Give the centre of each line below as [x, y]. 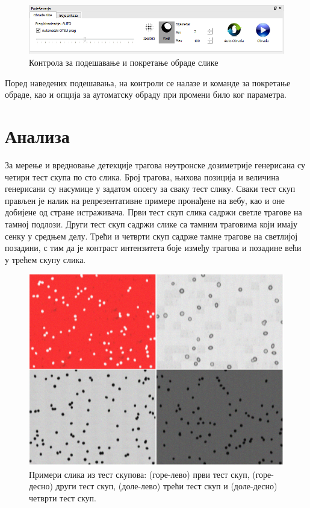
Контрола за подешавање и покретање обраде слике [124, 62]
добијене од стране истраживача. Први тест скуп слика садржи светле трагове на [153, 212]
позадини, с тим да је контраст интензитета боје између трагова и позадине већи [153, 248]
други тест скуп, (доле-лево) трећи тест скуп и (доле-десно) [166, 486]
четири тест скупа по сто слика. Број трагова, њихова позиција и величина [142, 176]
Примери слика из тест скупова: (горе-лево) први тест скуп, [139, 474]
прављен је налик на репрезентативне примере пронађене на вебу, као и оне [145, 200]
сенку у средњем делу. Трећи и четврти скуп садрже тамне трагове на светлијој [151, 236]
